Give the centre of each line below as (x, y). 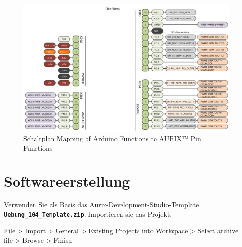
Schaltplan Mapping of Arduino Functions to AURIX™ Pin (112, 138)
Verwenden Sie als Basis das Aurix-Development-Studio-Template (102, 204)
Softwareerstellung (67, 181)
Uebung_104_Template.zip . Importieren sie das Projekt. (88, 214)
